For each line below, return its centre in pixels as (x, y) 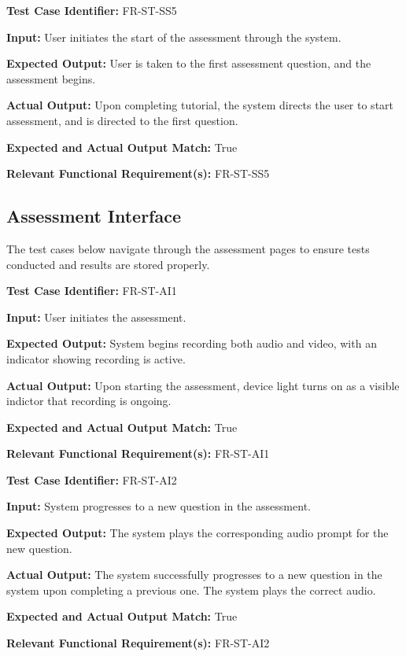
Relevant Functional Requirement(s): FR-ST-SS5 (138, 173)
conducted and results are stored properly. (108, 264)
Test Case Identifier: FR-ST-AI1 (92, 291)
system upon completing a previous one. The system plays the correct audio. (191, 590)
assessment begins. (51, 78)
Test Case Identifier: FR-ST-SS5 (92, 10)
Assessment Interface (94, 216)
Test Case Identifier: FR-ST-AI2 (92, 479)
